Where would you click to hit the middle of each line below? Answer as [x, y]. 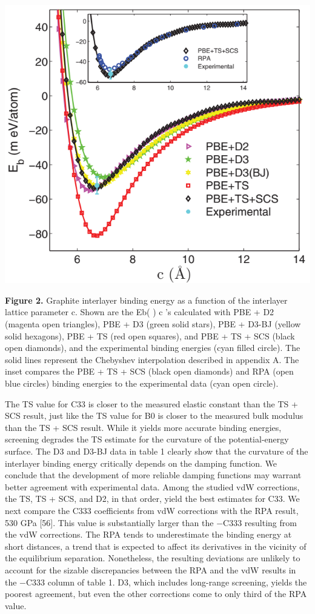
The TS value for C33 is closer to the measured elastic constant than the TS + [151, 403]
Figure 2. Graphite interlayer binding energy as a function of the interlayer [146, 300]
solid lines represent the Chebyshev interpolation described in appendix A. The [152, 359]
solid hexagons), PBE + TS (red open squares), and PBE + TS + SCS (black [150, 335]
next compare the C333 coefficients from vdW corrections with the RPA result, [152, 510]
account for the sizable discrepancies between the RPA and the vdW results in [151, 569]
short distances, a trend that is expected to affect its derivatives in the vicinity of [156, 546]
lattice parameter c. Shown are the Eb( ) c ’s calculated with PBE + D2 [140, 312]
